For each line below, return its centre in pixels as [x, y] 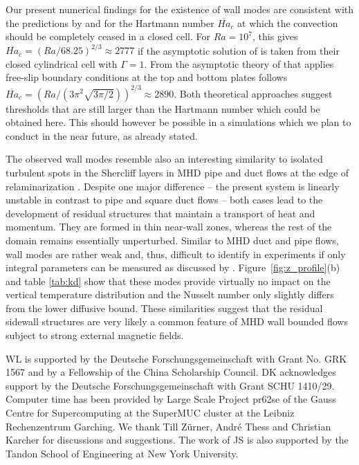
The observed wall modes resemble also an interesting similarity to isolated [164, 159]
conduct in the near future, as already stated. [102, 135]
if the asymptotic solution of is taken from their [238, 50]
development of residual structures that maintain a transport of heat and [160, 213]
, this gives [275, 36]
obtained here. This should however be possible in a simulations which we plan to [178, 122]
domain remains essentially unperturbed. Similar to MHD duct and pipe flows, [172, 240]
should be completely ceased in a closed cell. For [108, 36]
